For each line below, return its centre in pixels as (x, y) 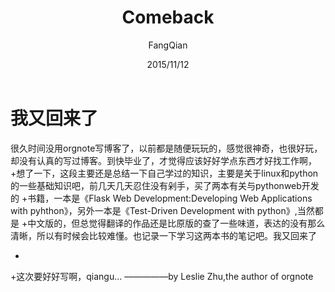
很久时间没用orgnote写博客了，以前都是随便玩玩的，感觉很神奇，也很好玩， (166, 148)
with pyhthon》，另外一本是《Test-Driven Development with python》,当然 (162, 210)
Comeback (168, 17)
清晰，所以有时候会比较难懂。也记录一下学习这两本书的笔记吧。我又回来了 (163, 235)
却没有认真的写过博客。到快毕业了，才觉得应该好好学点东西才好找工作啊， (163, 160)
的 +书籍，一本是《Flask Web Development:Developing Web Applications (161, 198)
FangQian (168, 45)
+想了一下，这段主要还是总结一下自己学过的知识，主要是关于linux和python (164, 173)
